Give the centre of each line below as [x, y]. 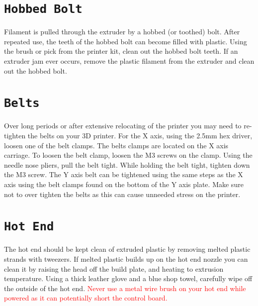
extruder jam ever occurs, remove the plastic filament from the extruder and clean [129, 61]
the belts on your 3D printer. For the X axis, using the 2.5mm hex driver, [140, 136]
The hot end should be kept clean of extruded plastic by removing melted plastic [127, 249]
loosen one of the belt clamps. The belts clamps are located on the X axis [116, 145]
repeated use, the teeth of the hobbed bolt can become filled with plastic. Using [126, 41]
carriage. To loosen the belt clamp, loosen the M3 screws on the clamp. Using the [128, 155]
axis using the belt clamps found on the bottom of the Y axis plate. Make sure [124, 184]
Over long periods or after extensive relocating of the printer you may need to [123, 126]
